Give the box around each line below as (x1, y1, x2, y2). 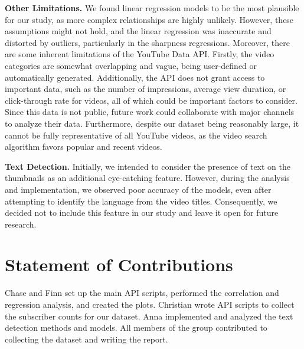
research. (5, 218, 37, 230)
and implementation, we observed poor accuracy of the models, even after (5, 183, 272, 195)
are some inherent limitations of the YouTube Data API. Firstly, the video (5, 48, 274, 60)
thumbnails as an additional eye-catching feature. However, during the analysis (5, 172, 290, 184)
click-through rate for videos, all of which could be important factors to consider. (5, 94, 298, 106)
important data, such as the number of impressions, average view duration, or (5, 83, 286, 95)
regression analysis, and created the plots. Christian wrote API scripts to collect (5, 298, 295, 310)
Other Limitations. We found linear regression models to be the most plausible (5, 2, 299, 14)
